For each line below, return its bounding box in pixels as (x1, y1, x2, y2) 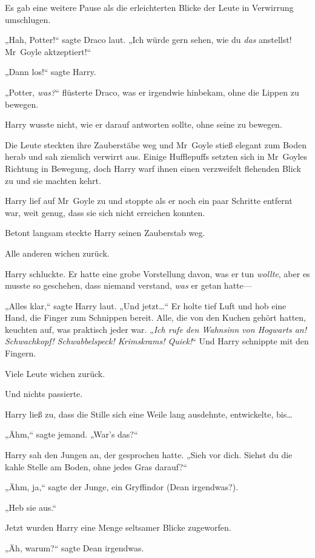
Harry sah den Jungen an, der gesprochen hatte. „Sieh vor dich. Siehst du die (5, 448, 293, 461)
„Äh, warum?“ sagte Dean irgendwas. (5, 542, 144, 554)
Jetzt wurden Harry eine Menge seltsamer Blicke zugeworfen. (5, 521, 231, 534)
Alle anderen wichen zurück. (5, 246, 110, 259)
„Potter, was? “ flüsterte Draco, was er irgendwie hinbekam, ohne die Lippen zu (5, 85, 299, 98)
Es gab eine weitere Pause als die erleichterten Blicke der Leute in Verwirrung (5, 1, 294, 13)
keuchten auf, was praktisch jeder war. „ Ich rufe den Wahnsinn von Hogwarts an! (5, 323, 307, 335)
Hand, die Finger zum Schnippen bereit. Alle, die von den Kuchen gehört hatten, (5, 311, 306, 324)
